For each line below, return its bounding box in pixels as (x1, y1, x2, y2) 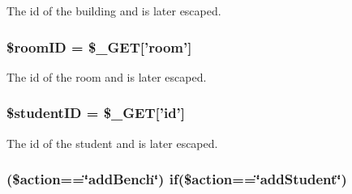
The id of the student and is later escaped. (6, 134, 218, 151)
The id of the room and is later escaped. (6, 68, 207, 85)
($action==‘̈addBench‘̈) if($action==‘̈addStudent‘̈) (6, 169, 347, 189)
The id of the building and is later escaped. (6, 2, 221, 19)
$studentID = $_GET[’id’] (6, 103, 186, 123)
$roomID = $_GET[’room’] (6, 36, 192, 57)
